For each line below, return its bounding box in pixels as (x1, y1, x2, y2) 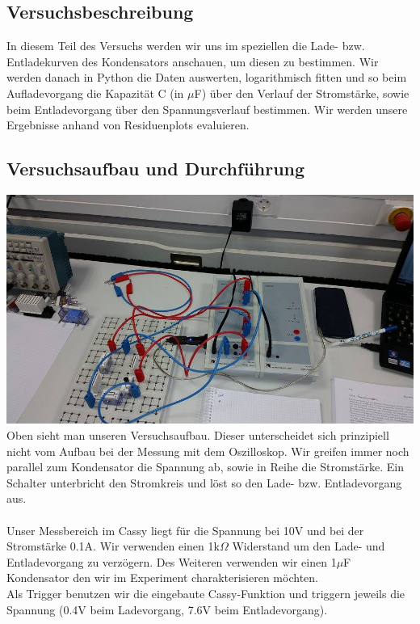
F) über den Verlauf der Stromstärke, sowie (194, 84, 409, 101)
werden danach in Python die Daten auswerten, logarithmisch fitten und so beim (6, 69, 407, 86)
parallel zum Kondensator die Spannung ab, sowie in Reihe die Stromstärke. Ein (6, 458, 404, 475)
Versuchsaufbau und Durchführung (6, 156, 305, 181)
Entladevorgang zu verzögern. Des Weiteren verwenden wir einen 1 (6, 553, 337, 570)
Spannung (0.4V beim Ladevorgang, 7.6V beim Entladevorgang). (6, 601, 328, 618)
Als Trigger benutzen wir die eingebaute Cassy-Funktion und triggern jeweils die (6, 585, 405, 601)
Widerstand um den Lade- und (232, 538, 385, 554)
